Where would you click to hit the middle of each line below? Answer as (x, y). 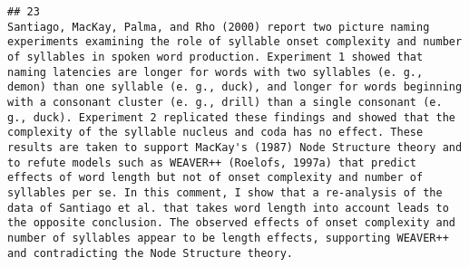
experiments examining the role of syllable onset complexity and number (235, 42)
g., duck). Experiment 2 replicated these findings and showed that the (231, 117)
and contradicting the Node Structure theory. (150, 253)
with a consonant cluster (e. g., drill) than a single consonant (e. (225, 102)
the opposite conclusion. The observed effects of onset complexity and (231, 223)
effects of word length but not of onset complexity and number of (215, 178)
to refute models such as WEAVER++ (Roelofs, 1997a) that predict (212, 162)
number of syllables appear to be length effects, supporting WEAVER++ (228, 238)
